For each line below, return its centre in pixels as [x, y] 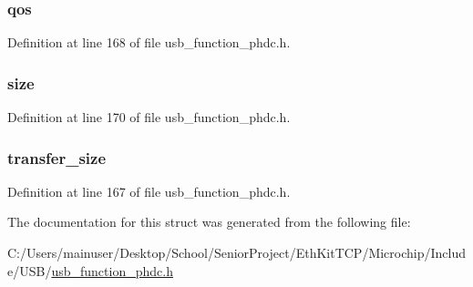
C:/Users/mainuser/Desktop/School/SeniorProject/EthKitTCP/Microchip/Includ [237, 253]
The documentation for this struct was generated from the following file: [209, 222]
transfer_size [57, 157]
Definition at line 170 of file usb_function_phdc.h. [149, 117]
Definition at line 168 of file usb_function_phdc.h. [149, 42]
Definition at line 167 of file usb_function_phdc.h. [149, 191]
